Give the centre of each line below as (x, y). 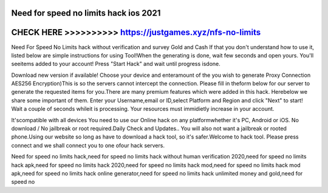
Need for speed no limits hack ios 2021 (86, 13)
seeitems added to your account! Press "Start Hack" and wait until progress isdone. (116, 64)
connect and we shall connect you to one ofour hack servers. (88, 145)
